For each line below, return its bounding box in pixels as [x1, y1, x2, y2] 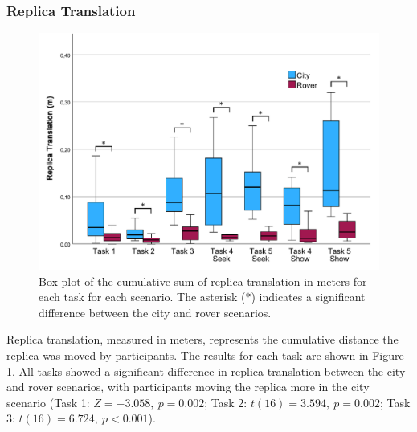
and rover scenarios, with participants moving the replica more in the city [6, 378, 370, 395]
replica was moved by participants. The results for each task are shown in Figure [6, 347, 404, 363]
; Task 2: [204, 393, 247, 410]
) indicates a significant [251, 288, 366, 305]
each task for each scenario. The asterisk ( [39, 288, 246, 305]
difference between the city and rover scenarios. [39, 304, 272, 320]
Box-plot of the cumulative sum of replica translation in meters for [39, 272, 367, 289]
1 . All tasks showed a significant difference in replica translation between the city [6, 362, 406, 379]
